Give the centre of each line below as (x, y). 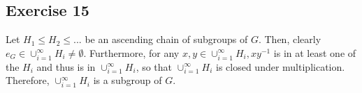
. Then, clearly (290, 39)
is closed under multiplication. (280, 66)
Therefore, (28, 80)
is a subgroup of (128, 80)
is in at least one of (315, 52)
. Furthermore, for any (131, 52)
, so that (154, 66)
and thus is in (66, 66)
